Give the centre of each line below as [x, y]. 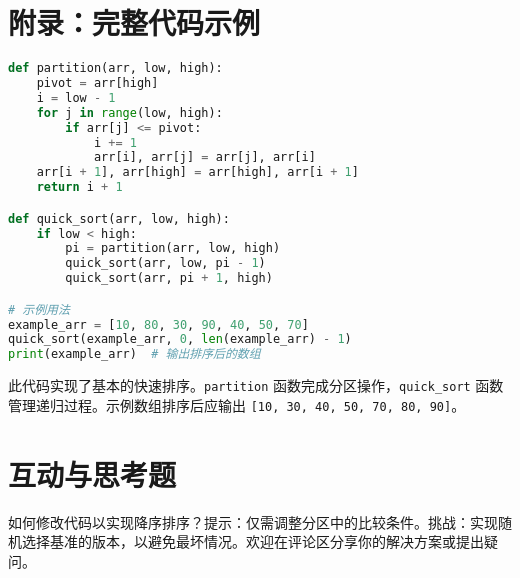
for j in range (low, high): [129, 112]
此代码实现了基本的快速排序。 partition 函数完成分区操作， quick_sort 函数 [256, 385]
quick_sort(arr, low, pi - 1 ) [165, 263]
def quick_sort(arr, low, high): [119, 218]
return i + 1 [79, 187]
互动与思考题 [92, 473]
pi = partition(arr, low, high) [173, 248]
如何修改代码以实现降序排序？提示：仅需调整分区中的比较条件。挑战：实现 [253, 521]
